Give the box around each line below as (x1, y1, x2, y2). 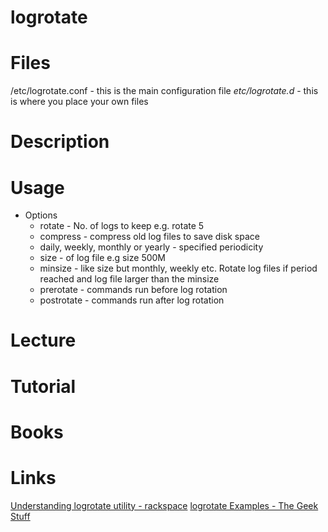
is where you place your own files (10, 96, 149, 108)
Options (24, 209, 58, 221)
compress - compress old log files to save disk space (39, 231, 260, 243)
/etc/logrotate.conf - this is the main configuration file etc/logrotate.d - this (10, 85, 319, 97)
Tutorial (10, 375, 77, 398)
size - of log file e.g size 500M (39, 252, 167, 264)
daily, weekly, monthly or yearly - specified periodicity (39, 241, 264, 253)
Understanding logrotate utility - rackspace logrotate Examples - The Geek (10, 499, 319, 511)
